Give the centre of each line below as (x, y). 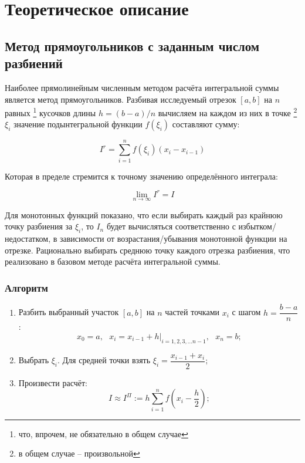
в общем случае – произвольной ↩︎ (79, 453)
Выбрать (34, 360)
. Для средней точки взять (104, 360)
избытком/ (257, 226)
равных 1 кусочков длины (50, 112)
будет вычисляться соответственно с (171, 226)
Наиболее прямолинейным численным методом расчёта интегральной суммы (142, 87)
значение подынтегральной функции (78, 124)
